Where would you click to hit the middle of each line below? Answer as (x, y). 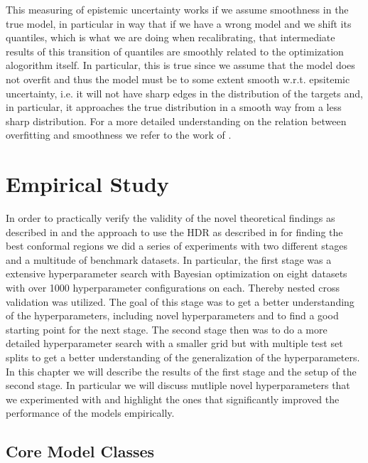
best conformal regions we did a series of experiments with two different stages (177, 246)
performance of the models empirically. (90, 413)
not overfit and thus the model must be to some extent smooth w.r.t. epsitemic (178, 79)
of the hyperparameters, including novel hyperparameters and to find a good (172, 315)
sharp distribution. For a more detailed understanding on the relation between (176, 121)
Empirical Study (87, 184)
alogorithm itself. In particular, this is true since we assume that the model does (180, 65)
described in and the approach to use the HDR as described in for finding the (174, 231)
